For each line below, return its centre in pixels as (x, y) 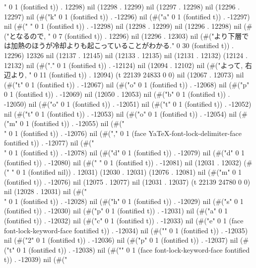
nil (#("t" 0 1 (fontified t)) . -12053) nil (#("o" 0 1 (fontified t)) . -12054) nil (120, 113)
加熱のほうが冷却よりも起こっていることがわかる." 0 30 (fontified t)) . (122, 45)
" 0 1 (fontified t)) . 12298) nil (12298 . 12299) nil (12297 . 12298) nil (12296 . (122, 6)
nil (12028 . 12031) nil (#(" (46, 191)
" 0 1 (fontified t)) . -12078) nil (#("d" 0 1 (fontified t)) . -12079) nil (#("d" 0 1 (125, 152)
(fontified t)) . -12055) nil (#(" (78, 123)
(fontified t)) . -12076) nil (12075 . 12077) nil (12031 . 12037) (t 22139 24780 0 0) (127, 181)
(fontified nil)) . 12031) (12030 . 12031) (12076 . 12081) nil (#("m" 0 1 (135, 172)
